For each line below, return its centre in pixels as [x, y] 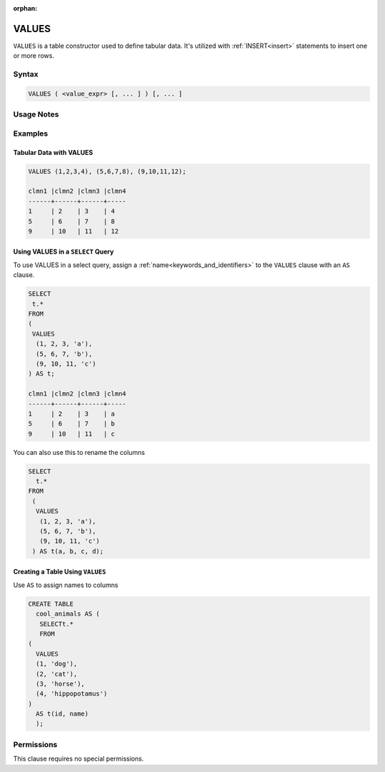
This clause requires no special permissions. [78, 759]
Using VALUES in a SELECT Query [63, 252]
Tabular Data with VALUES [53, 152]
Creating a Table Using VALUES [60, 572]
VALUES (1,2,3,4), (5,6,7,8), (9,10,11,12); [107, 171]
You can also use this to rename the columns [79, 452]
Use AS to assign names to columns [66, 585]
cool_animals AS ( [68, 614]
